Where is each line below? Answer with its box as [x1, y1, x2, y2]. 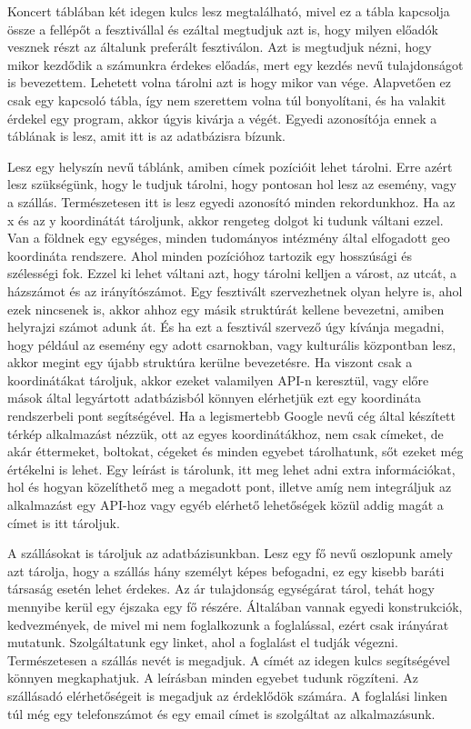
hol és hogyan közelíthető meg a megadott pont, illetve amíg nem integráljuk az [7, 477, 452, 496]
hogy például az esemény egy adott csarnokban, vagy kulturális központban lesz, [7, 335, 456, 354]
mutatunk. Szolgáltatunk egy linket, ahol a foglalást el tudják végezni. [7, 633, 398, 652]
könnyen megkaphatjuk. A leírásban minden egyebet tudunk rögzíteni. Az [7, 668, 419, 687]
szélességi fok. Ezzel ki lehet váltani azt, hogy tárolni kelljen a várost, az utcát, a [7, 264, 457, 283]
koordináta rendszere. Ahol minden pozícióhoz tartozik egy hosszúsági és [7, 245, 413, 265]
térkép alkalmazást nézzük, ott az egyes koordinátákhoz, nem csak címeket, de [7, 424, 444, 443]
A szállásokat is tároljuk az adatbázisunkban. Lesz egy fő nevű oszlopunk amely [7, 544, 453, 563]
